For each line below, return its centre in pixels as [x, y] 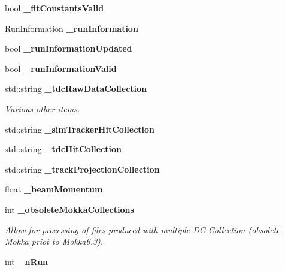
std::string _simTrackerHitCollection [80, 129]
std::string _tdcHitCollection [63, 149]
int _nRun [27, 261]
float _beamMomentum [54, 189]
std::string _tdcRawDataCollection [76, 88]
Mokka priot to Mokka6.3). [54, 241]
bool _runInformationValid [61, 68]
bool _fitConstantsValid [54, 8]
